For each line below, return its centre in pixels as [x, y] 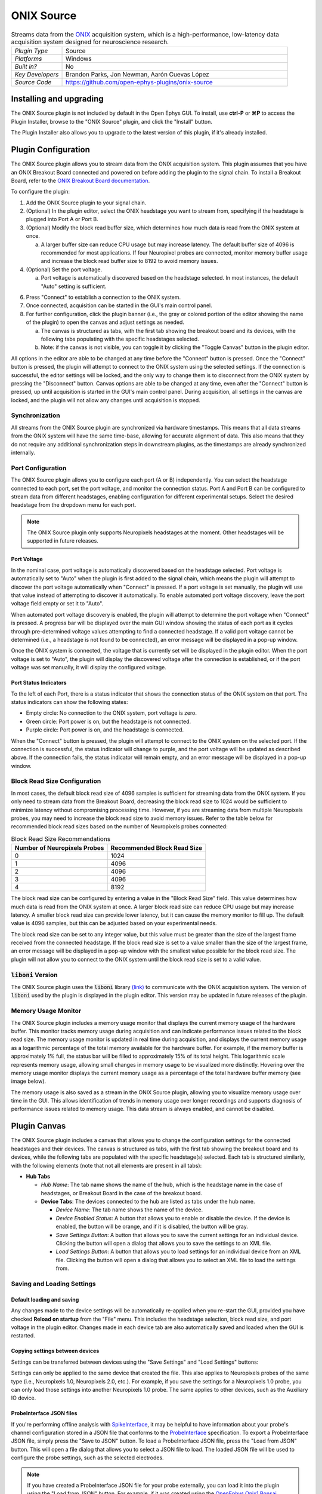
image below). [29, 1081]
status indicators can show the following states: [69, 702]
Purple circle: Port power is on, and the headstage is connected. [105, 730]
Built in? [26, 66]
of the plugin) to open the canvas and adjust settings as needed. [105, 322]
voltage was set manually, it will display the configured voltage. [89, 668]
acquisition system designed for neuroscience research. [90, 42]
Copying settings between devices [55, 1351]
